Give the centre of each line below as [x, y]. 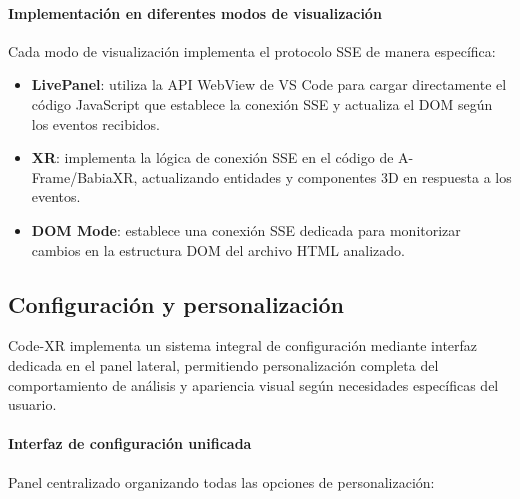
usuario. [32, 404]
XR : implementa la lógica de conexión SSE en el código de [212, 157]
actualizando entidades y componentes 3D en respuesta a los [327, 176]
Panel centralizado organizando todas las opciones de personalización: [221, 481]
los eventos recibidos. [95, 123]
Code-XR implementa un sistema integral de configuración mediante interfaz [243, 345]
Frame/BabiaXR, [84, 176]
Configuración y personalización [176, 303]
